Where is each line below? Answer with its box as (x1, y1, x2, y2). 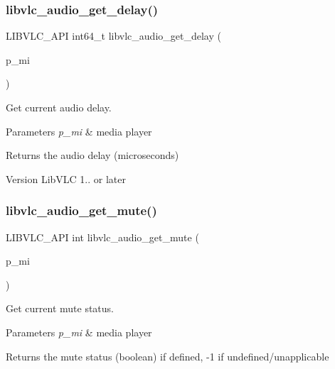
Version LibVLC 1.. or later (6, 171, 126, 186)
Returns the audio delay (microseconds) (6, 148, 179, 163)
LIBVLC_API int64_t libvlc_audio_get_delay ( (6, 28, 221, 43)
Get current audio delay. (6, 100, 112, 114)
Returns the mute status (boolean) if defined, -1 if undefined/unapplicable (6, 348, 329, 363)
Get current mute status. (6, 301, 114, 316)
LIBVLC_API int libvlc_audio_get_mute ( (6, 229, 199, 244)
